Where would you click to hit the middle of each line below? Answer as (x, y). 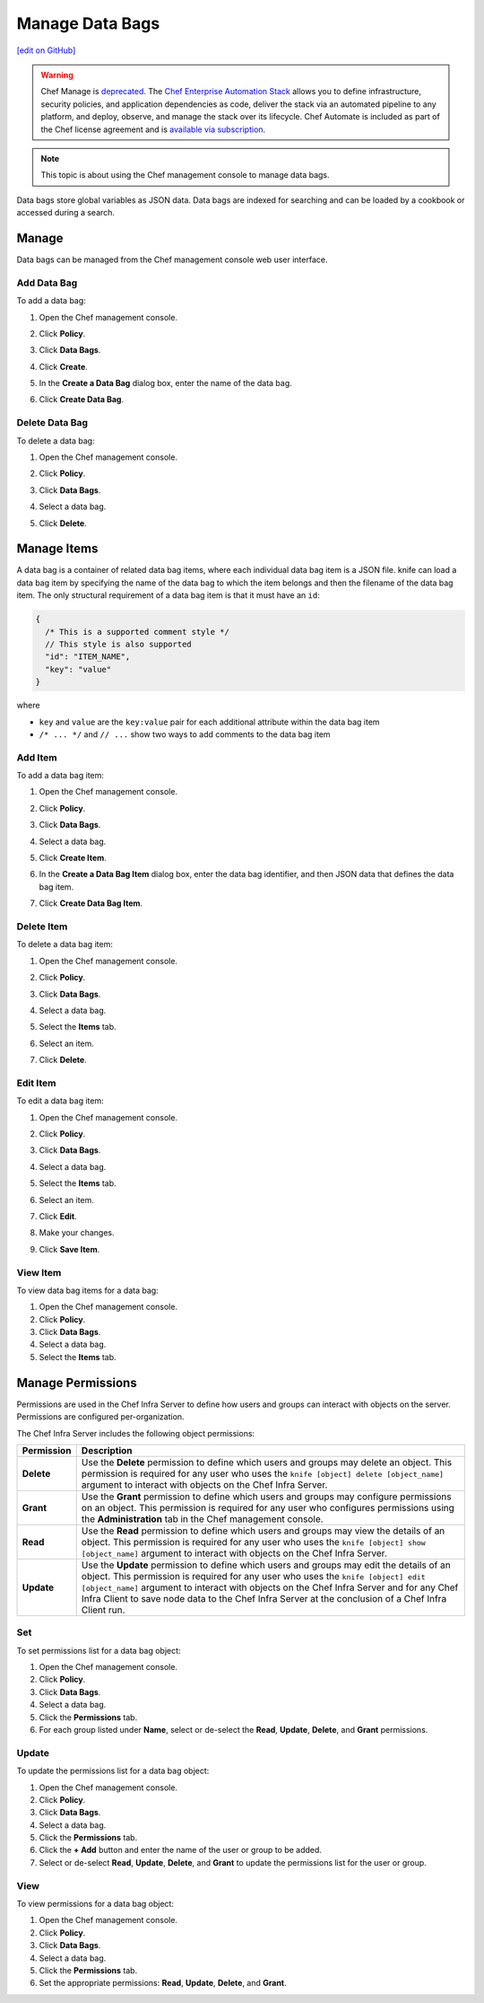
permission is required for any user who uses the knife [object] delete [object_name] (262, 1473)
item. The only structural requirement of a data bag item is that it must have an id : (168, 595)
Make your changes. (77, 1233)
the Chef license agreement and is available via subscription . (153, 129)
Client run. (103, 1610)
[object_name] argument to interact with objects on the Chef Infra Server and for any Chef (270, 1587)
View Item (39, 1272)
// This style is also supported (118, 644)
